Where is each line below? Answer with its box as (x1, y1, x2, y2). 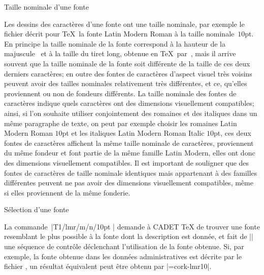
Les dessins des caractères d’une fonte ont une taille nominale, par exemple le (4, 18, 245, 29)
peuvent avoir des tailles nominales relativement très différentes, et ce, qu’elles (4, 78, 247, 89)
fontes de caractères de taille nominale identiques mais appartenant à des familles (4, 167, 257, 178)
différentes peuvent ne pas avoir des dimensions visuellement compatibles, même (4, 177, 253, 188)
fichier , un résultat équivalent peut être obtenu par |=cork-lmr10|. (4, 261, 212, 271)
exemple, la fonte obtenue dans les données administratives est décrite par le (4, 251, 242, 261)
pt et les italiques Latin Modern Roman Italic (62, 128, 205, 138)
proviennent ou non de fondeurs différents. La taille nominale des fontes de (4, 88, 237, 98)
